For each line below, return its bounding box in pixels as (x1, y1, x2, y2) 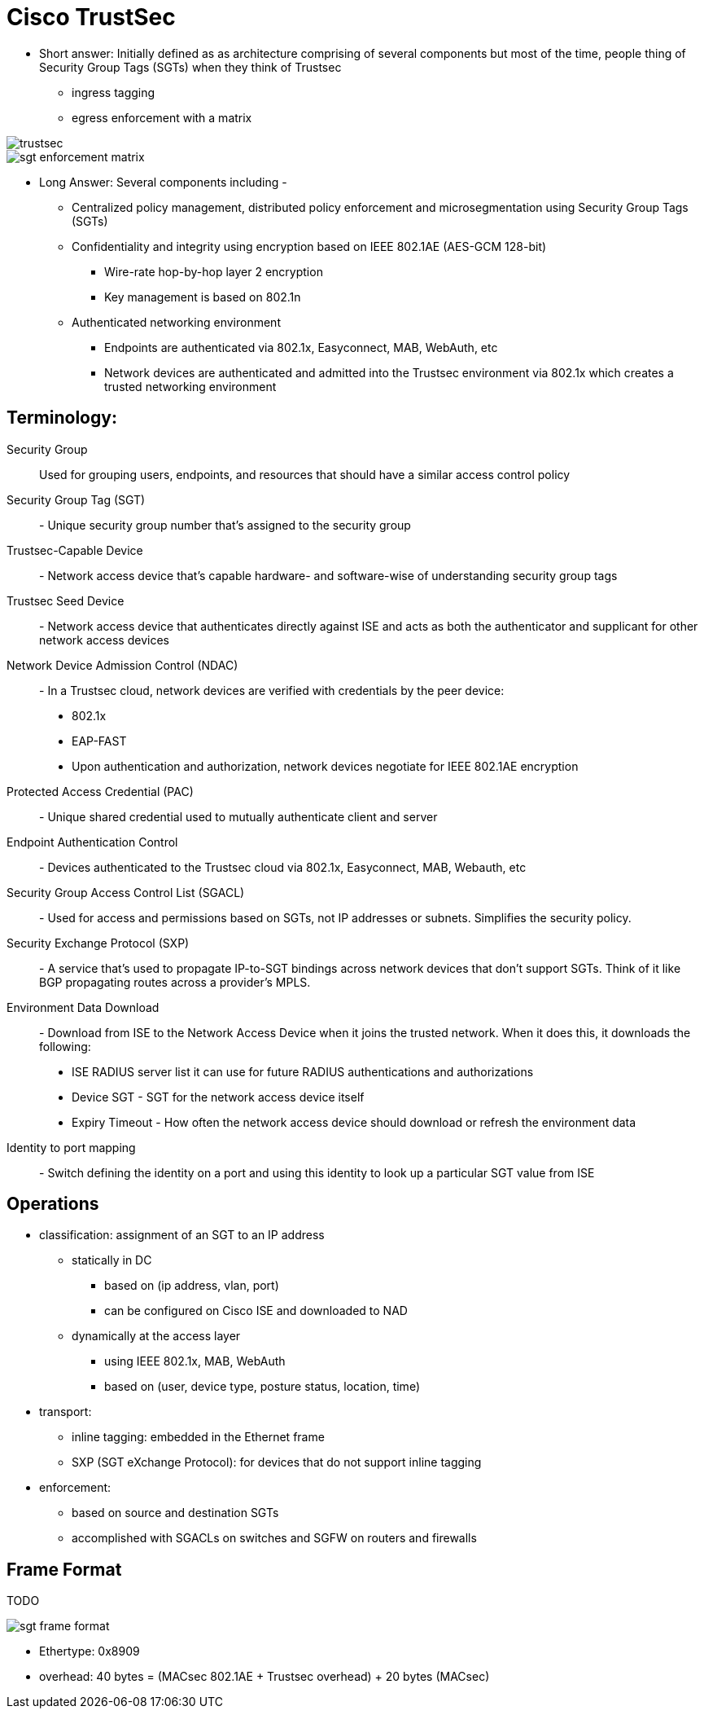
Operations (7, 1194, 99, 1215)
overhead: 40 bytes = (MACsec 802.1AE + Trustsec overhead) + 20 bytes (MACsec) (39, 1669, 490, 1684)
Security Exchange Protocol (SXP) (7, 935, 190, 950)
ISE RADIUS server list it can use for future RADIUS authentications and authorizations (72, 1064, 534, 1079)
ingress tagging (72, 85, 155, 99)
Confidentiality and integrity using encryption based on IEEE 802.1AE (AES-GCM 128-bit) (72, 239, 547, 253)
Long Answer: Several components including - (39, 174, 287, 189)
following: (39, 1039, 91, 1053)
